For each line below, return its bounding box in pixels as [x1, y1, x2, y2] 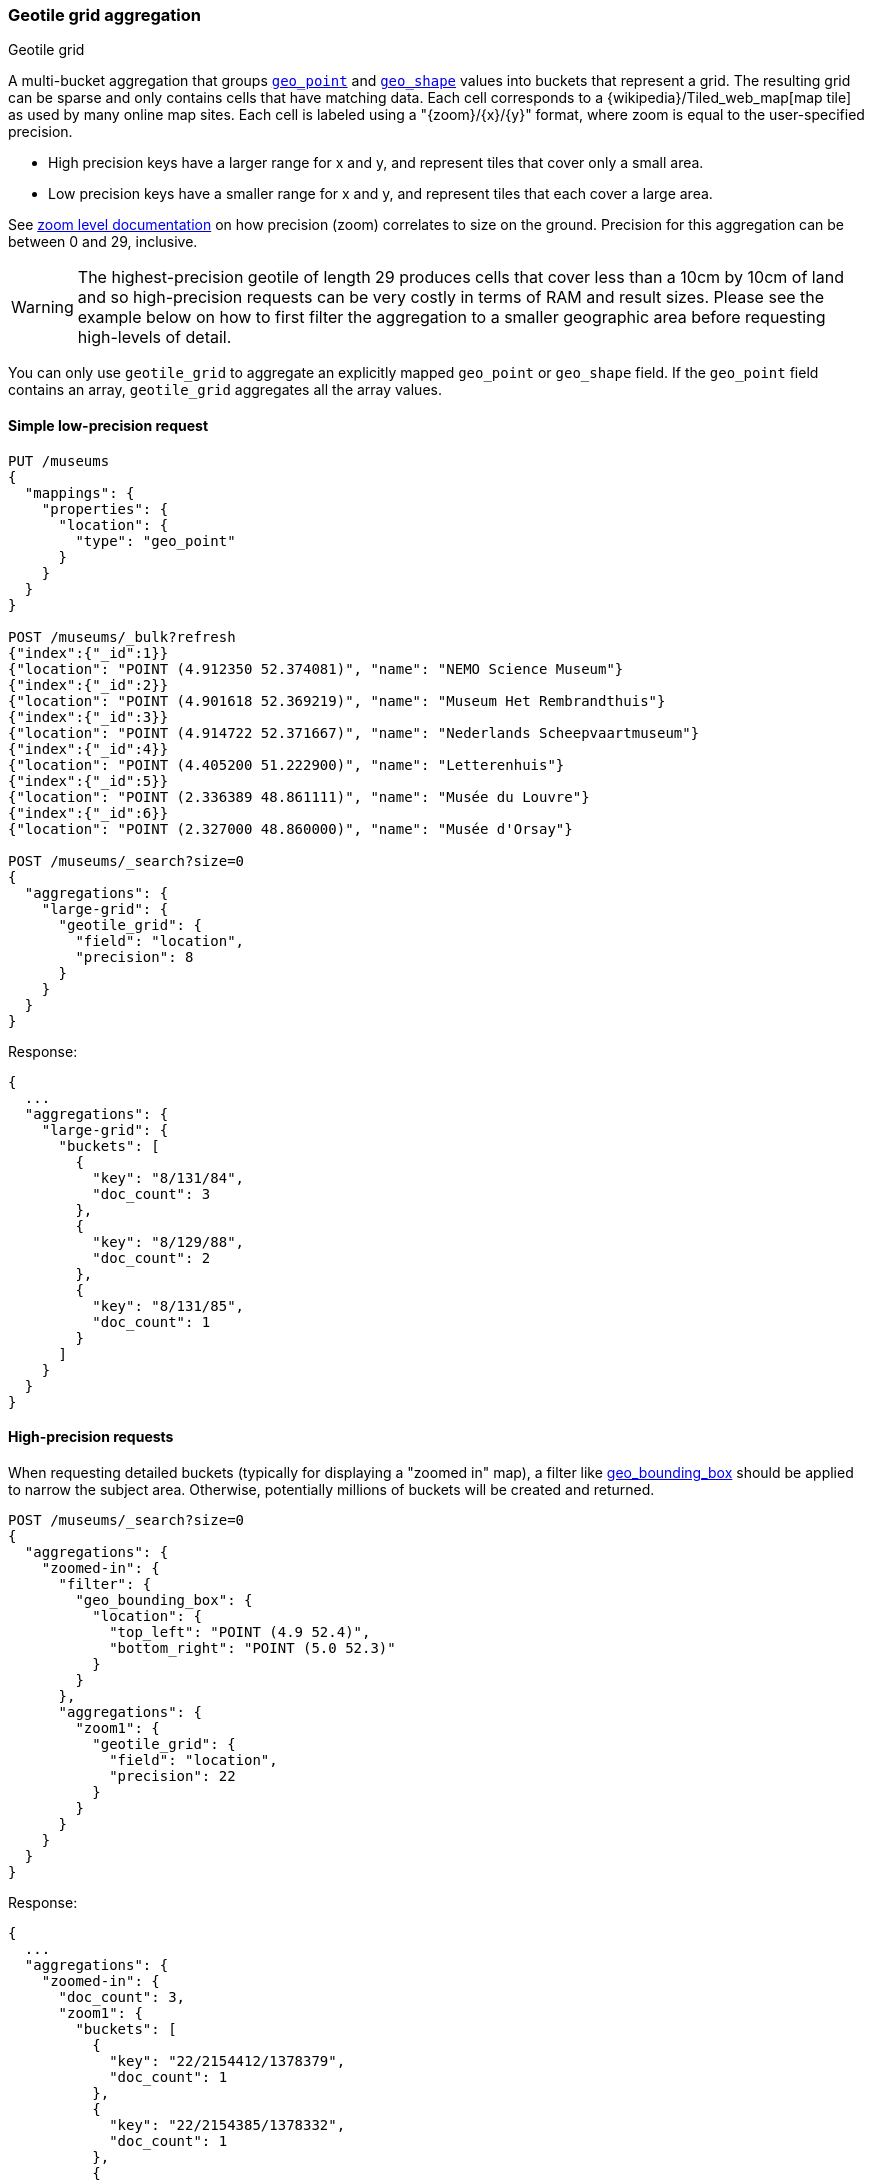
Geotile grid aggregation [8, 5, 201, 25]
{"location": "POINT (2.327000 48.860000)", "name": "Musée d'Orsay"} [8, 820, 573, 837]
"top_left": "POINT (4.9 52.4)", [109, 1623, 371, 1640]
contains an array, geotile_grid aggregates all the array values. [8, 381, 442, 399]
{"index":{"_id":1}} [8, 644, 169, 661]
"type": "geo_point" [75, 532, 236, 549]
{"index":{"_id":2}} [8, 676, 169, 693]
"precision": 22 [109, 1767, 236, 1784]
